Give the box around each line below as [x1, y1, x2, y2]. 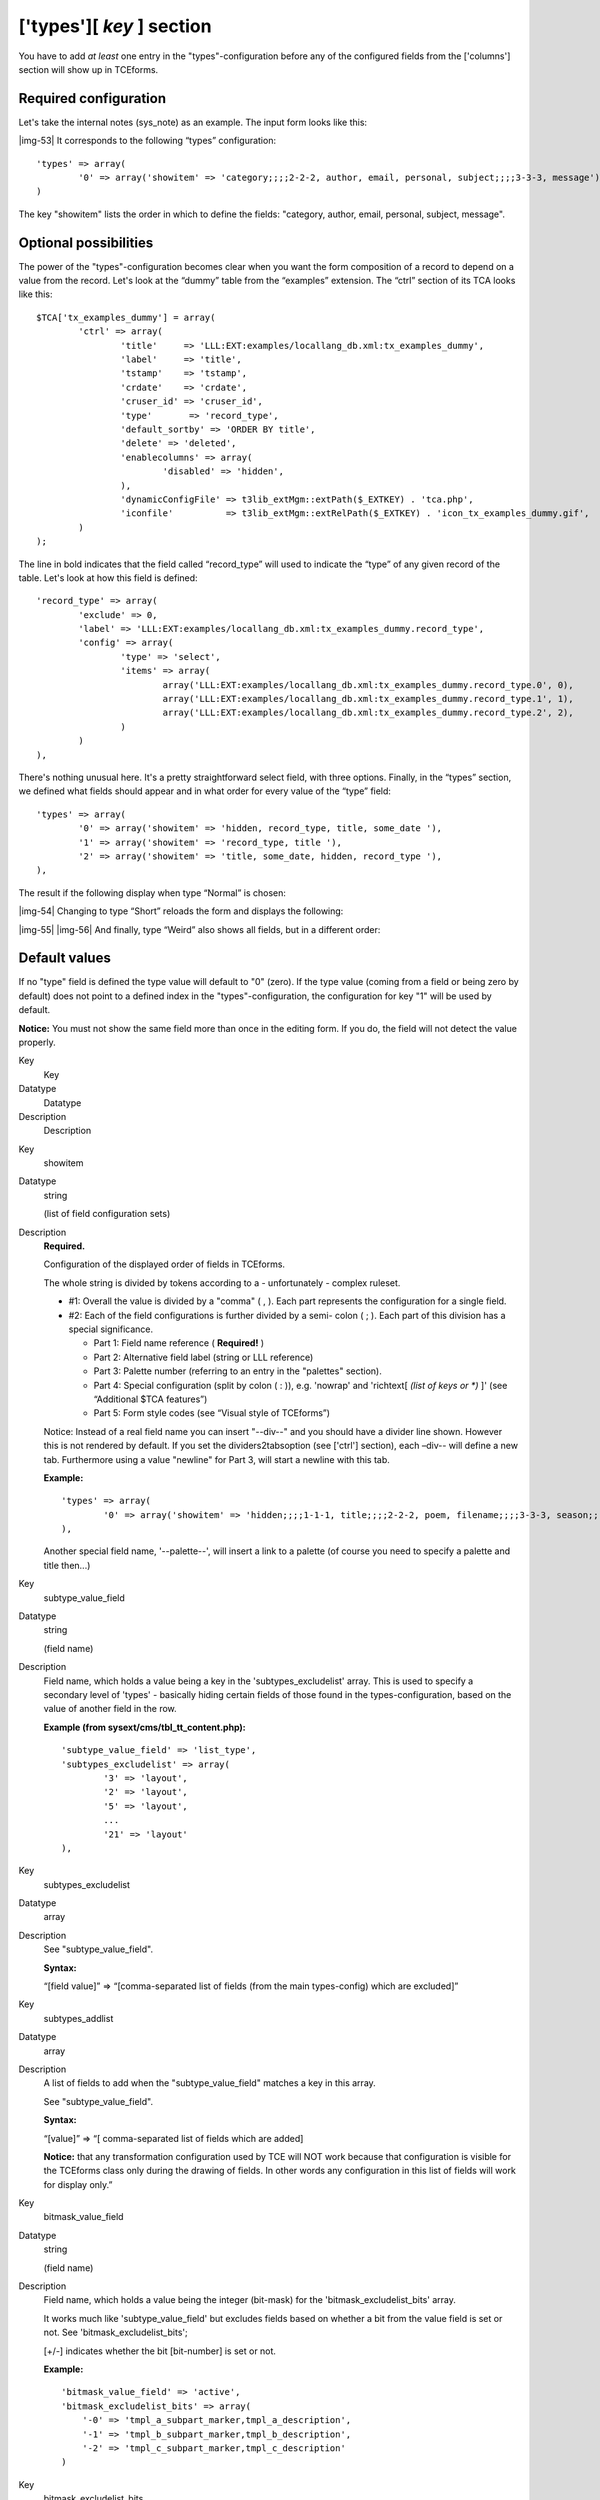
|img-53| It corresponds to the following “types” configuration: [18, 135, 277, 147]
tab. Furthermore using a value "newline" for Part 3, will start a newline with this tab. [43, 1453, 390, 1465]
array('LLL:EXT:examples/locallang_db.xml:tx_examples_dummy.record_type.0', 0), [162, 679, 574, 690]
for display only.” [43, 2178, 113, 2190]
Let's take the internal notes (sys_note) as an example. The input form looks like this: [18, 116, 368, 128]
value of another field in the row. [43, 1703, 177, 1715]
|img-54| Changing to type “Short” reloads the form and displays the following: [18, 905, 344, 917]
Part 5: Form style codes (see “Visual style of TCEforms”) [93, 1407, 330, 1419]
